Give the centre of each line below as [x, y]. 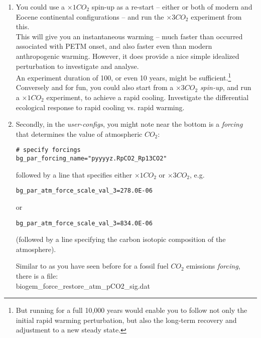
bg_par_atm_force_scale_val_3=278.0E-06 [84, 191]
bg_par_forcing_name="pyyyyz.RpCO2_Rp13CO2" [91, 159]
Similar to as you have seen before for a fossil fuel [92, 266]
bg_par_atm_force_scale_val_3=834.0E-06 [84, 223]
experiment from [216, 16]
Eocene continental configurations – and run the [90, 16]
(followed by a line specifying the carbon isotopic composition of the [121, 239]
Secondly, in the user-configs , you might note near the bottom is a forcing [129, 124]
